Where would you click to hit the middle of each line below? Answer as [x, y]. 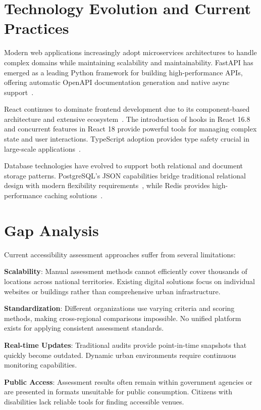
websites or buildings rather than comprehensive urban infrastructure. [112, 291]
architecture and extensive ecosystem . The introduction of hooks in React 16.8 [127, 119]
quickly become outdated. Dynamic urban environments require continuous [120, 355]
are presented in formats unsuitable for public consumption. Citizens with [118, 392]
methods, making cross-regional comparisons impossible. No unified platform [123, 318]
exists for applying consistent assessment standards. [84, 328]
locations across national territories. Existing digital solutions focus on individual [129, 281]
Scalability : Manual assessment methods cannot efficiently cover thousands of [126, 271]
